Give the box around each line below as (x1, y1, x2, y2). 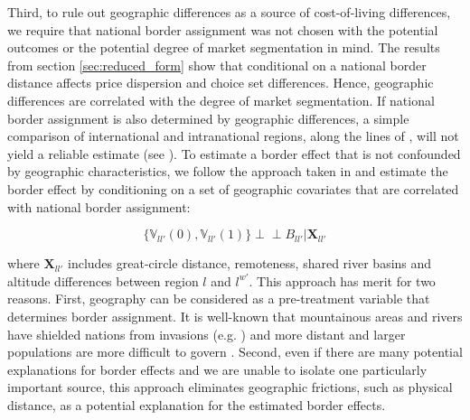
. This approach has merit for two (249, 271, 436, 290)
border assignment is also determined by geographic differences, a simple (7, 108, 409, 127)
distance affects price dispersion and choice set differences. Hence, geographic (7, 73, 434, 92)
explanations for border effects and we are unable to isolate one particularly (7, 359, 428, 378)
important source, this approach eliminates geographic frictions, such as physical (7, 378, 453, 397)
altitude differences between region (7, 271, 199, 290)
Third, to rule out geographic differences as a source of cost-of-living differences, (7, 3, 451, 21)
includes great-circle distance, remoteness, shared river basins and (67, 254, 432, 273)
